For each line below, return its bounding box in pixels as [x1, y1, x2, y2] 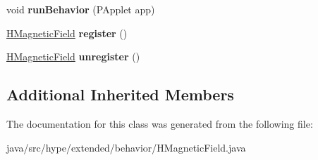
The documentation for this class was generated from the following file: [6, 116, 313, 131]
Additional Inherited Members [6, 84, 234, 105]
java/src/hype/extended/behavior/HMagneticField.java [6, 140, 246, 154]
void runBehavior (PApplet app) [6, 2, 155, 16]
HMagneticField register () [6, 25, 128, 40]
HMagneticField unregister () [6, 49, 140, 64]
